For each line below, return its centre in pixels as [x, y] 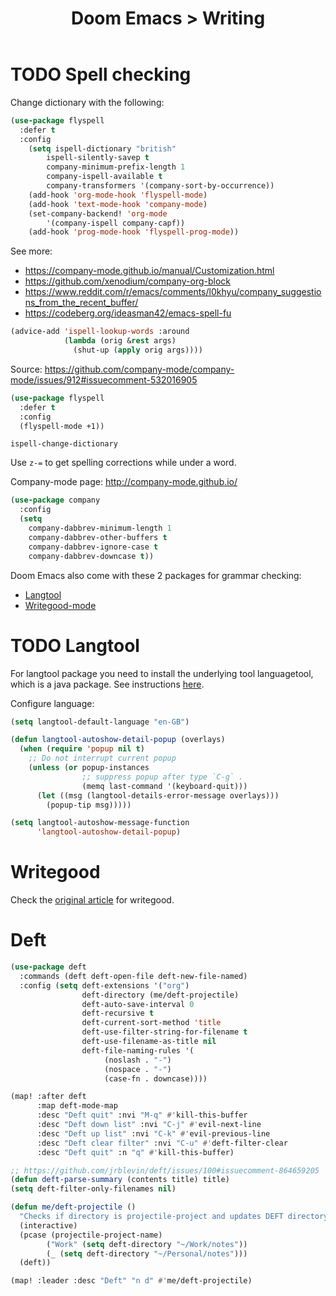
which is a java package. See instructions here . [107, 684]
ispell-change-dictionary [64, 444]
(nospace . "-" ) [138, 1069]
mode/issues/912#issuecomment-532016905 [104, 379]
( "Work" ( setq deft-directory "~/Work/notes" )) [147, 1244]
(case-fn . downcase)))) [156, 1078]
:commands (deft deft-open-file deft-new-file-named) [133, 976]
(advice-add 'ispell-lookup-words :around [100, 332]
